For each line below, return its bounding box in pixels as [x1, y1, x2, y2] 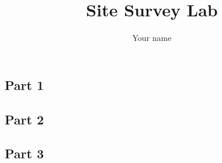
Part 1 [5, 75, 44, 93]
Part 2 [5, 110, 44, 128]
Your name [132, 32, 172, 44]
